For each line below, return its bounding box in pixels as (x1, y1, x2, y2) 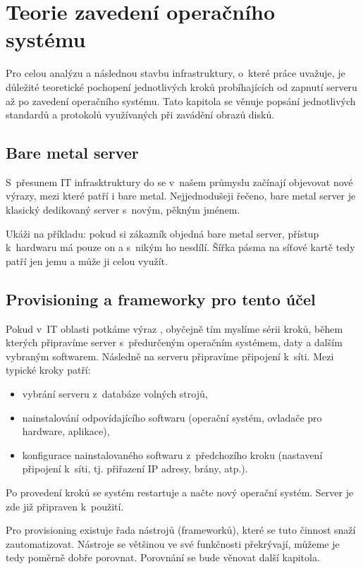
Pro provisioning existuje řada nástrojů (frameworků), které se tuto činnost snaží (6, 522, 356, 537)
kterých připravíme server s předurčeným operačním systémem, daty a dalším (6, 335, 343, 350)
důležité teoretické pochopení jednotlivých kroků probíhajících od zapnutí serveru (6, 79, 357, 94)
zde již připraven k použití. (6, 498, 124, 513)
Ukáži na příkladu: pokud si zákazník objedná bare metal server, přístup (6, 226, 319, 240)
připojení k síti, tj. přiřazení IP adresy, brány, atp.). (22, 461, 248, 476)
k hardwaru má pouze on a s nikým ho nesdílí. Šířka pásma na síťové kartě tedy (6, 240, 355, 255)
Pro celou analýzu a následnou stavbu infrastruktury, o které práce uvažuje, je (6, 66, 345, 80)
